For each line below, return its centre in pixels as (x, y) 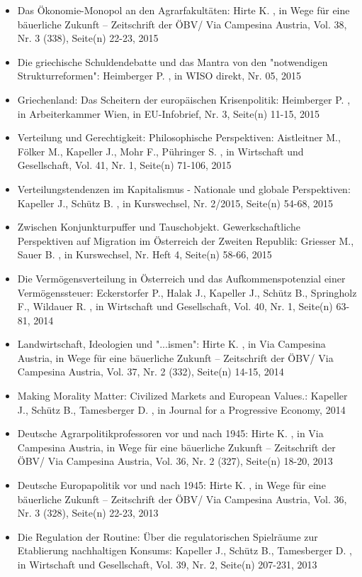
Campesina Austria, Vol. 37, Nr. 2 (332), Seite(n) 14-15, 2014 (151, 372)
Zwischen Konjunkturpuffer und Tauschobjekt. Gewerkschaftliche (159, 227)
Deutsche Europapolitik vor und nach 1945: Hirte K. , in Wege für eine (171, 485)
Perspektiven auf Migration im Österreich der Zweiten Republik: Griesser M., (186, 240)
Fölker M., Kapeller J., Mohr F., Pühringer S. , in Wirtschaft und (160, 151)
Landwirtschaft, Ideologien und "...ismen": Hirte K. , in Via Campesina (171, 344)
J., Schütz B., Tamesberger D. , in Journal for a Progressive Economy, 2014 (181, 409)
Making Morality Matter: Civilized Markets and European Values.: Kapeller (182, 396)
